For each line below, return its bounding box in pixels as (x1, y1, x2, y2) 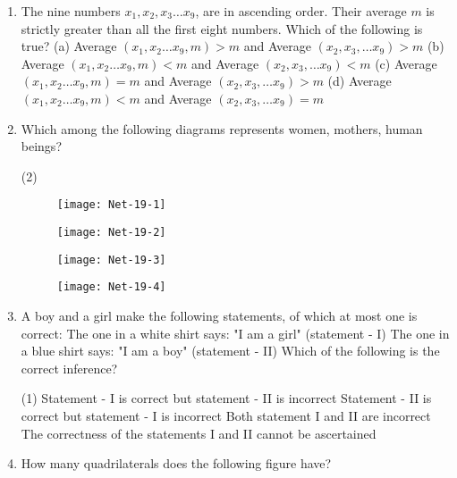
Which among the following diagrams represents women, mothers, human (21, 119, 423, 138)
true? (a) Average (21, 37, 117, 55)
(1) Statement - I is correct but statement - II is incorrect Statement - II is (21, 389, 432, 407)
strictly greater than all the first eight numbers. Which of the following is (21, 19, 423, 38)
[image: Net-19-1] (56, 198, 166, 212)
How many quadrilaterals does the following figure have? (21, 454, 332, 473)
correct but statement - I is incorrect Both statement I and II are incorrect (21, 406, 431, 424)
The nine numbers (21, 2, 121, 20)
